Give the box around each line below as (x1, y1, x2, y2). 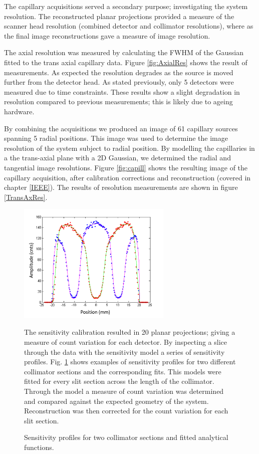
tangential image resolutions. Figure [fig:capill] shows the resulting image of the (4, 162, 248, 172)
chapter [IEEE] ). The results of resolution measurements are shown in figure (4, 182, 238, 192)
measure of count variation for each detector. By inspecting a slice (24, 336, 227, 347)
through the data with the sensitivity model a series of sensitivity (24, 346, 225, 357)
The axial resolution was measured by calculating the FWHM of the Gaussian (4, 47, 243, 58)
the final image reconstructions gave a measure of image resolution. (4, 30, 210, 41)
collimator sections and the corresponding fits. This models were (24, 366, 221, 376)
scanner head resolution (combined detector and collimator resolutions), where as (4, 21, 253, 31)
